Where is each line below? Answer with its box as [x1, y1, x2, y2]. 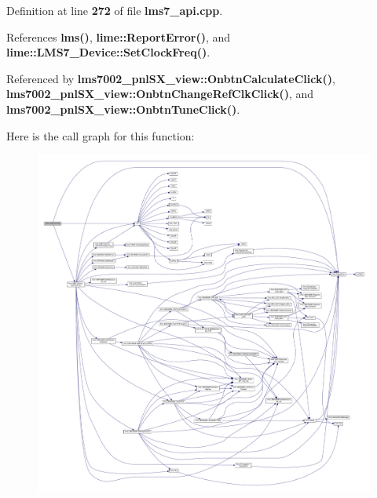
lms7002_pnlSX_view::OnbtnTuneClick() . [6, 100, 240, 117]
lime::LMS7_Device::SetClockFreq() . [6, 44, 210, 60]
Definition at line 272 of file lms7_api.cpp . [6, 2, 223, 18]
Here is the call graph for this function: [6, 127, 195, 144]
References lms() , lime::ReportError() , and [6, 28, 231, 45]
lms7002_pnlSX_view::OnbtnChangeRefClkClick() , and [6, 85, 314, 102]
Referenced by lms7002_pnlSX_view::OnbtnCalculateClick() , [6, 70, 335, 86]
